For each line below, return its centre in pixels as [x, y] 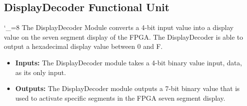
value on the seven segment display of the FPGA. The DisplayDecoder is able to [123, 37]
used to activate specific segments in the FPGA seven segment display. [120, 98]
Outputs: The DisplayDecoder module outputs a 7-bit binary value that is [127, 88]
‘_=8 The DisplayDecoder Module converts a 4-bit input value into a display [119, 27]
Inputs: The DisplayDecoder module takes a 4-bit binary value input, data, [129, 62]
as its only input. [41, 72]
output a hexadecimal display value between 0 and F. [83, 46]
